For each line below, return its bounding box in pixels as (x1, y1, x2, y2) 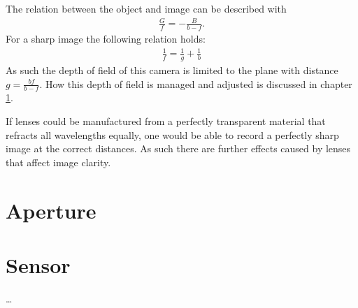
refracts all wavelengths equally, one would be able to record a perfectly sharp (6, 127, 339, 142)
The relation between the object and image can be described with (6, 1, 287, 15)
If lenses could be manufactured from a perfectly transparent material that (6, 113, 326, 128)
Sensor (6, 250, 71, 279)
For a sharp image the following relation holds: (6, 31, 206, 45)
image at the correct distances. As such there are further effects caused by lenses (6, 141, 351, 156)
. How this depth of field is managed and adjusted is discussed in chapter (39, 76, 352, 91)
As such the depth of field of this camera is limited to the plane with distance (6, 62, 338, 77)
